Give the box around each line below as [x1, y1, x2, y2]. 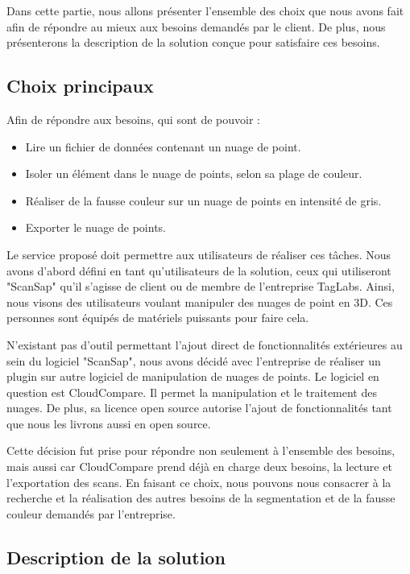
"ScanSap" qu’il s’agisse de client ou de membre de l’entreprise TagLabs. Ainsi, [6, 278, 395, 295]
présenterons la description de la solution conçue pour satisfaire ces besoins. [6, 34, 380, 51]
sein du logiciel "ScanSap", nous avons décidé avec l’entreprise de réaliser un [6, 352, 381, 369]
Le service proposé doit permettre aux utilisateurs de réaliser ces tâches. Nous [6, 246, 391, 262]
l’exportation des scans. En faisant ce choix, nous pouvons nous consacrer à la [6, 473, 391, 490]
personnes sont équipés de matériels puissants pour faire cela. [6, 309, 309, 326]
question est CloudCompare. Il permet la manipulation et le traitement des [6, 383, 377, 400]
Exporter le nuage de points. [25, 219, 166, 236]
